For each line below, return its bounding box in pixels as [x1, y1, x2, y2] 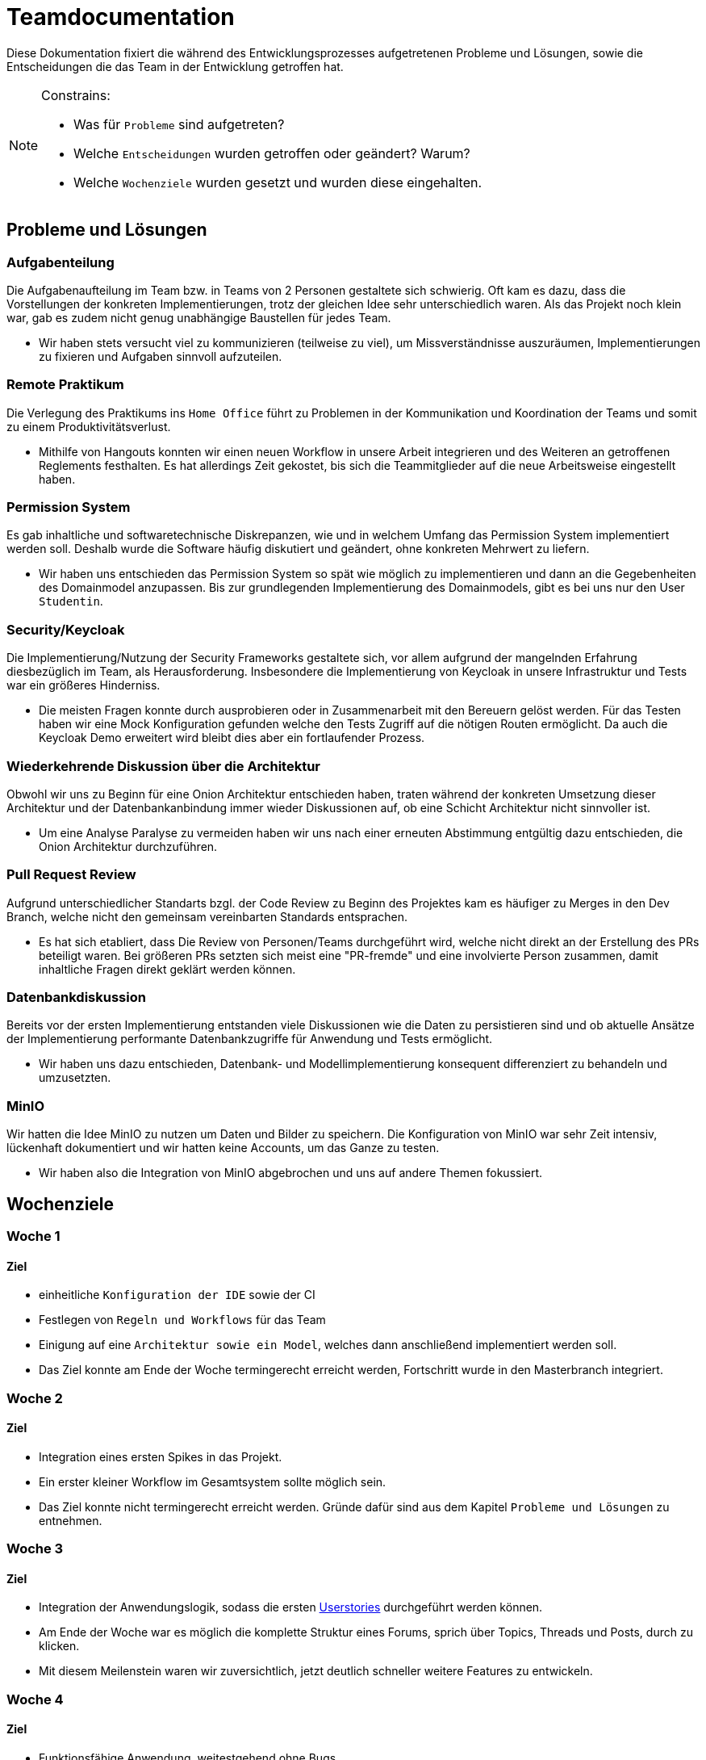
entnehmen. [39, 1513, 102, 1527]
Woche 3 [6, 1540, 64, 1557]
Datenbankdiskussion [6, 989, 146, 1006]
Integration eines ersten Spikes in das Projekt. [39, 1449, 282, 1464]
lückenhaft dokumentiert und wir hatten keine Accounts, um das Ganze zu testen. [6, 1141, 440, 1155]
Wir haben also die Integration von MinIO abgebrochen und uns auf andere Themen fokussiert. [39, 1166, 543, 1180]
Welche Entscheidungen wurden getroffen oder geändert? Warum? [73, 145, 470, 161]
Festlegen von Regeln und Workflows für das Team [39, 1313, 326, 1327]
